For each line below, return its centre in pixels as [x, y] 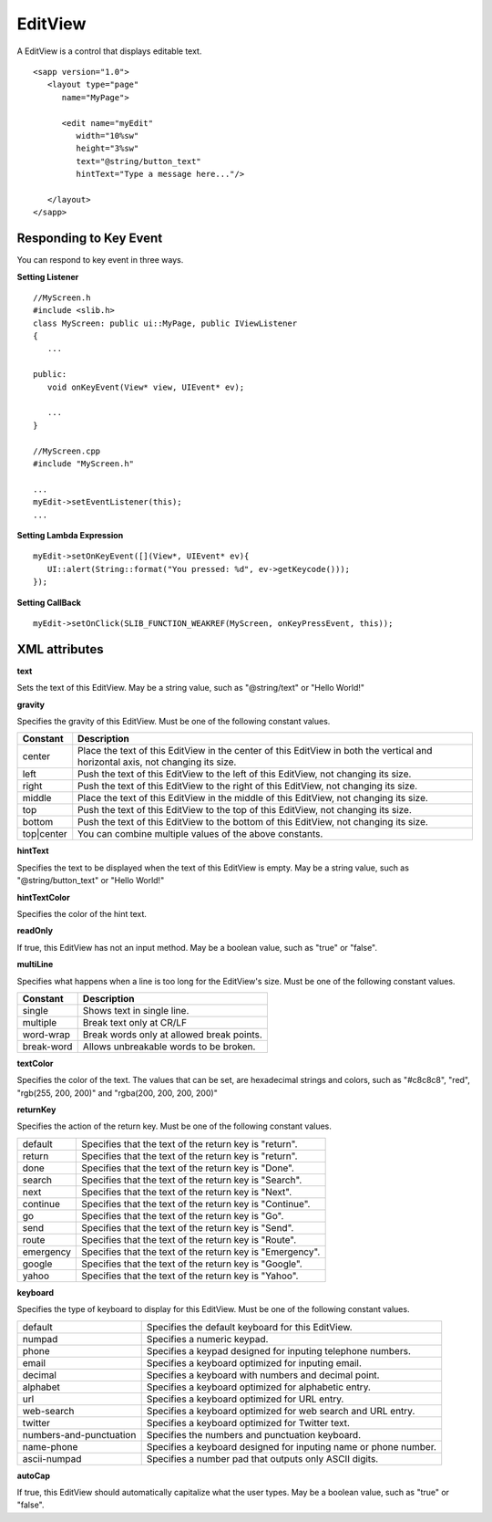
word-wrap [46, 1034]
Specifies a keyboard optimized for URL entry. [245, 1399]
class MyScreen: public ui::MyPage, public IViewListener [165, 323]
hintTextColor [43, 897]
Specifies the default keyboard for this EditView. [249, 1327]
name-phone [50, 1446]
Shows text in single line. [136, 1010]
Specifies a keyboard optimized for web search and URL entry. [281, 1411]
